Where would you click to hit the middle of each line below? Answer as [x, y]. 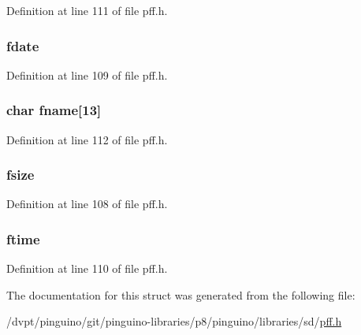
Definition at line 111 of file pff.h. [87, 10]
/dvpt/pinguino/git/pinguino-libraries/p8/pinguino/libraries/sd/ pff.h [174, 321]
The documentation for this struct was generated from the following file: [181, 294]
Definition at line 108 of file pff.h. [87, 204]
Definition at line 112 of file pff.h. [87, 139]
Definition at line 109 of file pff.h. [87, 74]
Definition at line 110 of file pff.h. [87, 268]
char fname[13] [54, 110]
